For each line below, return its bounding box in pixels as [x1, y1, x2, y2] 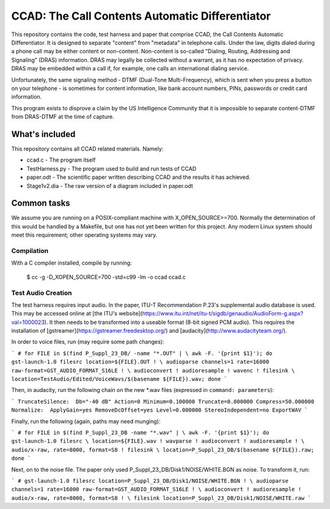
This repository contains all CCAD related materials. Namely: [11, 145, 164, 153]
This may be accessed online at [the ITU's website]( [11, 310, 143, 317]
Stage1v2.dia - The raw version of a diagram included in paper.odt [26, 182, 194, 189]
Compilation [11, 246, 49, 255]
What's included [11, 129, 76, 139]
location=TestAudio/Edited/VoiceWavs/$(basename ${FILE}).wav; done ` [11, 375, 227, 383]
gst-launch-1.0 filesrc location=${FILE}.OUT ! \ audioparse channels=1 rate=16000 [11, 358, 269, 366]
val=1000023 [11, 319, 45, 326]
